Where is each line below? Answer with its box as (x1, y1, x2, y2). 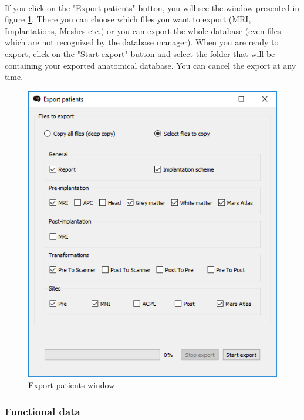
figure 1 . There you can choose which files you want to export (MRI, (5, 13, 251, 25)
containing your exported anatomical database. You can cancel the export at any (5, 59, 296, 71)
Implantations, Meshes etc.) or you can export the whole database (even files (5, 24, 281, 36)
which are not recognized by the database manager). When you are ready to (5, 36, 279, 48)
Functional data (5, 404, 80, 418)
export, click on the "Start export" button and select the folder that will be (5, 47, 275, 59)
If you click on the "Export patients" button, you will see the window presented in (5, 1, 300, 14)
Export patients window (28, 379, 115, 391)
